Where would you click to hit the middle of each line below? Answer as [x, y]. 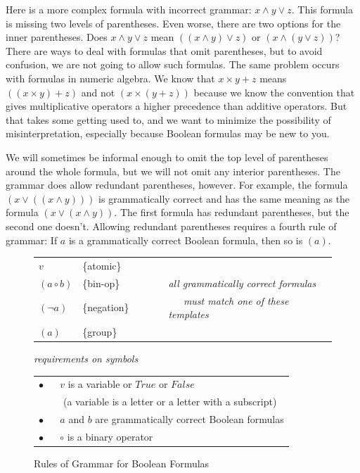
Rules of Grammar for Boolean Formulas [122, 463]
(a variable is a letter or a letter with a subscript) [170, 402]
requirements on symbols [86, 359]
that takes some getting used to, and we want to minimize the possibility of [168, 119]
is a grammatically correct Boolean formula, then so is [186, 240]
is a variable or [100, 384]
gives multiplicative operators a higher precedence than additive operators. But [176, 106]
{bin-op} [101, 283]
